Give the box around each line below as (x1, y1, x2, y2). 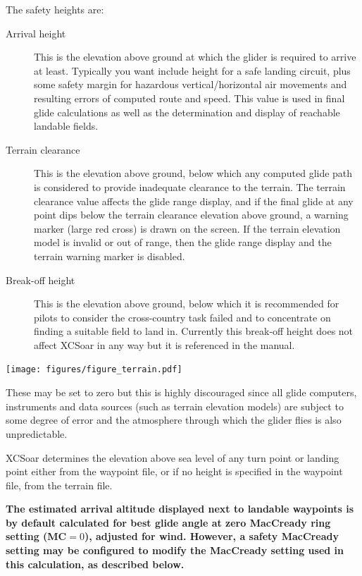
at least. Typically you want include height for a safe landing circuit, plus (34, 63, 351, 78)
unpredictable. (6, 426, 68, 441)
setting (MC (6, 529, 67, 544)
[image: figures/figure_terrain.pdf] (6, 364, 182, 375)
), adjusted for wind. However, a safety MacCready (84, 529, 339, 544)
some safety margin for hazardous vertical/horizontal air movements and (34, 77, 347, 92)
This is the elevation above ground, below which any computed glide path (34, 166, 353, 180)
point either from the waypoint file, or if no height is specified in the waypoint (6, 464, 343, 479)
